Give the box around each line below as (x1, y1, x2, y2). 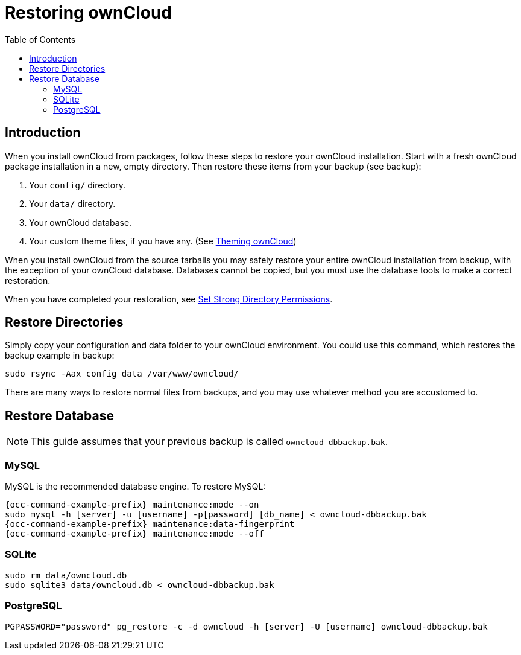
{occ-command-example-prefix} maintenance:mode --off (5, 529, 264, 539)
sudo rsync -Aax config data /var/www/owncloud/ (5, 369, 239, 379)
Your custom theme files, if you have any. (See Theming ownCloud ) (29, 235, 297, 246)
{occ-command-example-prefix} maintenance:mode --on (5, 500, 259, 510)
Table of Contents (5, 34, 76, 45)
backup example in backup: (5, 350, 115, 361)
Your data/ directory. (29, 198, 116, 209)
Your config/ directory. (29, 179, 126, 190)
